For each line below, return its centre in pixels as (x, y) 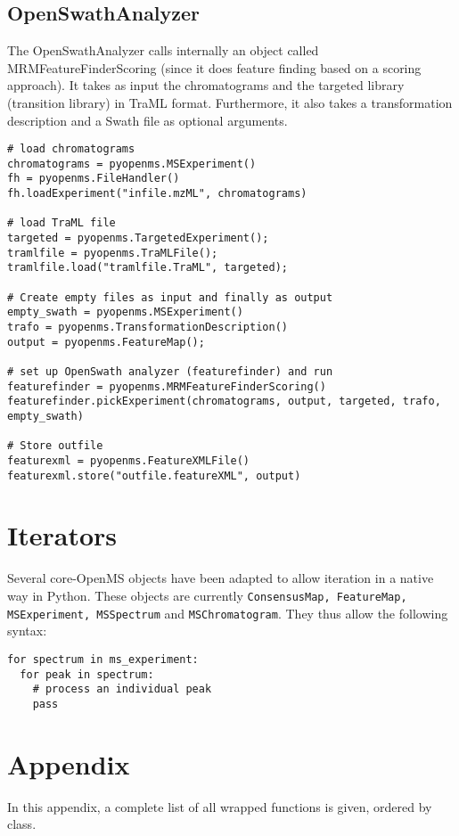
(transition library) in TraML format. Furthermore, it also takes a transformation (230, 102)
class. (22, 824)
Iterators (62, 535)
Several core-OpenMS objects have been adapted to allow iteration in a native (221, 578)
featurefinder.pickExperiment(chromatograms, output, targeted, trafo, (224, 402)
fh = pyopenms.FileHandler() (94, 179)
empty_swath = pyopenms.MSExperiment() (125, 312)
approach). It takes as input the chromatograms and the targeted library (206, 85)
